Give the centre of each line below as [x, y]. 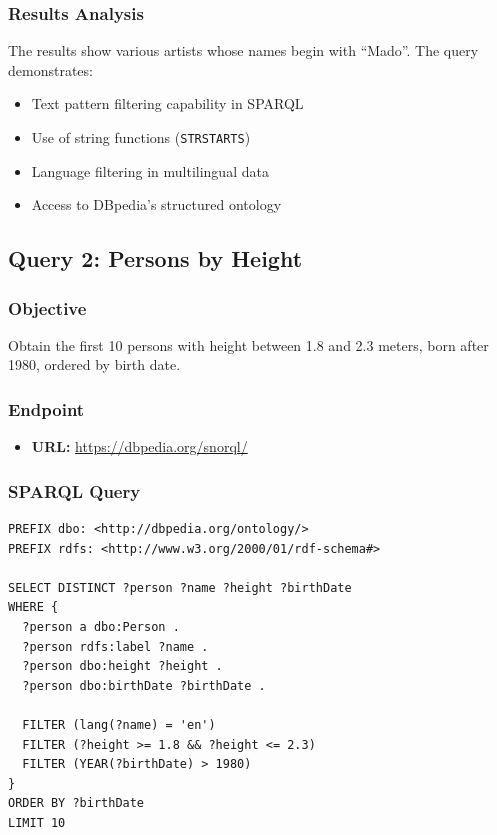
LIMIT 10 [37, 822]
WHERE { [33, 607]
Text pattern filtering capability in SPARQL [167, 103]
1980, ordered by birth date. [94, 364]
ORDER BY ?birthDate [76, 803]
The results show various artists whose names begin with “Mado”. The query [243, 50]
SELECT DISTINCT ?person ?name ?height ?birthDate [180, 587]
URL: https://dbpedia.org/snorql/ [139, 446]
